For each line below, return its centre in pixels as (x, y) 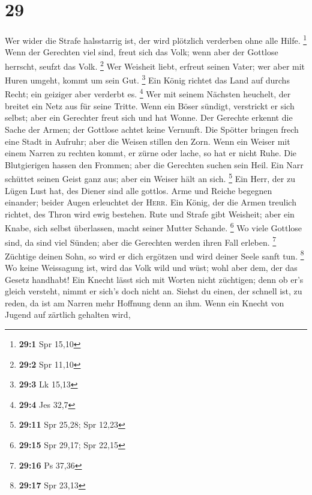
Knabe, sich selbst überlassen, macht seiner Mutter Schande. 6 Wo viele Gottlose (154, 227)
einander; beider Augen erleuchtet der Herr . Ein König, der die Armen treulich (151, 202)
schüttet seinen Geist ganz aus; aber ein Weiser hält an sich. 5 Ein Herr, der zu (150, 178)
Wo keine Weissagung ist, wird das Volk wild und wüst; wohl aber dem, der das (151, 268)
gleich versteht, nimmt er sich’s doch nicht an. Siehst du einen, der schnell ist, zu (154, 291)
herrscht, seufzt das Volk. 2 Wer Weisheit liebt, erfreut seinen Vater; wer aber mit (155, 65)
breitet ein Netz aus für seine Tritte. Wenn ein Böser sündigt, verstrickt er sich (150, 105)
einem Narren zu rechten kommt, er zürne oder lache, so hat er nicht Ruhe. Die (151, 153)
